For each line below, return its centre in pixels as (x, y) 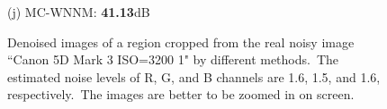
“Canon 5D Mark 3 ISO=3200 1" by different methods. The (173, 59)
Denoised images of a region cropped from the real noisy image (181, 42)
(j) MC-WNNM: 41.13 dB (79, 12)
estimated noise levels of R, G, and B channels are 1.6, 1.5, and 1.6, (194, 76)
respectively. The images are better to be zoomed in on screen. (181, 94)
